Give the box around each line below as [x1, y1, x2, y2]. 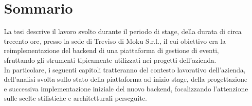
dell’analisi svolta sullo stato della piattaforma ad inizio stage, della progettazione [4, 74, 248, 84]
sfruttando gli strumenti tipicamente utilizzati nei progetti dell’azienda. [4, 54, 216, 65]
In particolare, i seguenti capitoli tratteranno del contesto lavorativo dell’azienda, [4, 64, 246, 74]
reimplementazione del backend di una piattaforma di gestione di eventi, [4, 45, 219, 55]
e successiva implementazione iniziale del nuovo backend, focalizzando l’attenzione [4, 83, 248, 93]
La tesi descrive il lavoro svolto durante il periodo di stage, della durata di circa [4, 26, 242, 36]
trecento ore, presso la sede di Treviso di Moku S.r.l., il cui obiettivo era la [4, 35, 226, 46]
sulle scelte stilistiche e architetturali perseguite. [4, 93, 147, 103]
